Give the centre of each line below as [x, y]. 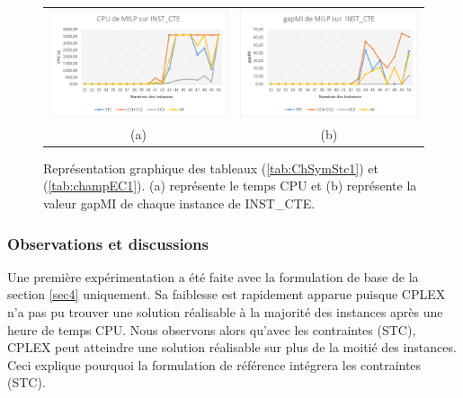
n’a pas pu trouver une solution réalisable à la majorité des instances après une [225, 312]
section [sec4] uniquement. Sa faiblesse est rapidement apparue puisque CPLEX [227, 294]
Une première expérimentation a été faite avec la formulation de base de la [213, 276]
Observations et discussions [108, 243]
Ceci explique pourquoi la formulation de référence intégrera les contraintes [214, 364]
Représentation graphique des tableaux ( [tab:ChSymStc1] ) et [211, 168]
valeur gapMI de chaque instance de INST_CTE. [179, 203]
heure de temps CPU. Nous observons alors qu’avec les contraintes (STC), [212, 329]
